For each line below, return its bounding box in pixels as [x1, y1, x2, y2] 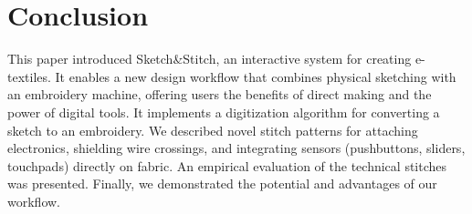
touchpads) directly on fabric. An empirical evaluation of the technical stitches [7, 156, 447, 175]
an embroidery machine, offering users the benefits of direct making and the [7, 85, 432, 104]
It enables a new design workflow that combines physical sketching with [55, 66, 456, 86]
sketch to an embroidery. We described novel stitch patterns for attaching [7, 120, 418, 139]
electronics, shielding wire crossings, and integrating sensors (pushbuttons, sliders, [7, 138, 466, 158]
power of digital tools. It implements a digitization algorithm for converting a [7, 102, 440, 121]
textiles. [7, 66, 51, 86]
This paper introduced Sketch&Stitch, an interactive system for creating [7, 49, 412, 68]
